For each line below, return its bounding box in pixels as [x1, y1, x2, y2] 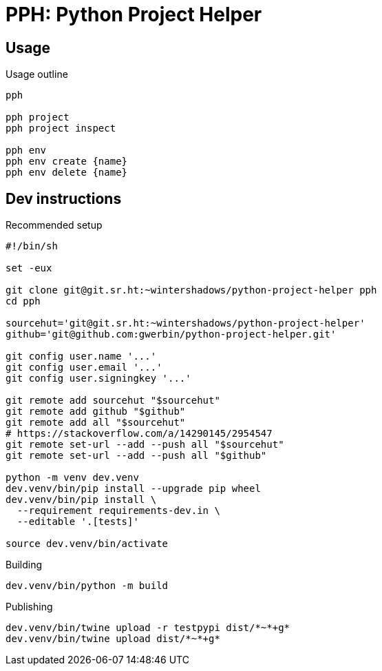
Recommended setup [6, 219, 103, 231]
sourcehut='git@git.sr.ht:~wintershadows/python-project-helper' [6, 318, 365, 329]
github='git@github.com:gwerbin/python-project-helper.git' [6, 329, 337, 340]
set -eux [6, 262, 52, 274]
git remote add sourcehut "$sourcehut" [6, 395, 220, 406]
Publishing [6, 601, 53, 613]
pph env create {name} [6, 156, 128, 167]
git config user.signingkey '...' [6, 373, 191, 384]
